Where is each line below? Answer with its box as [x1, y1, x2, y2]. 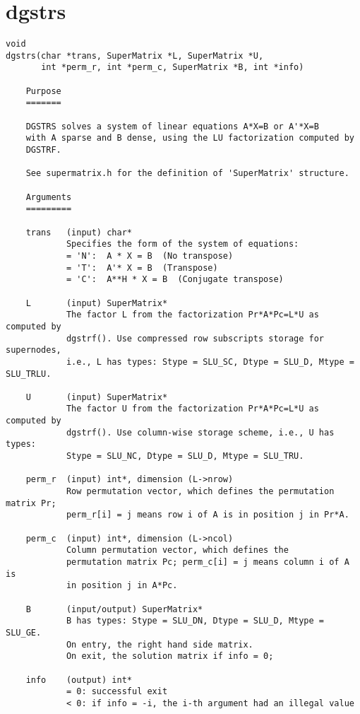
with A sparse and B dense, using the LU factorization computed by [25, 133, 354, 144]
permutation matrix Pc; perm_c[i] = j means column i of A [66, 557, 349, 567]
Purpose [25, 86, 61, 96]
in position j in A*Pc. [66, 580, 178, 591]
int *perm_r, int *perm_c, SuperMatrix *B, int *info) [41, 62, 304, 73]
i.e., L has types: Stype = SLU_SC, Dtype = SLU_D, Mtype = [66, 356, 354, 367]
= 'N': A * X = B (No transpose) [66, 250, 234, 261]
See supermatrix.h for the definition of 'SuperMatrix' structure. [25, 168, 349, 179]
